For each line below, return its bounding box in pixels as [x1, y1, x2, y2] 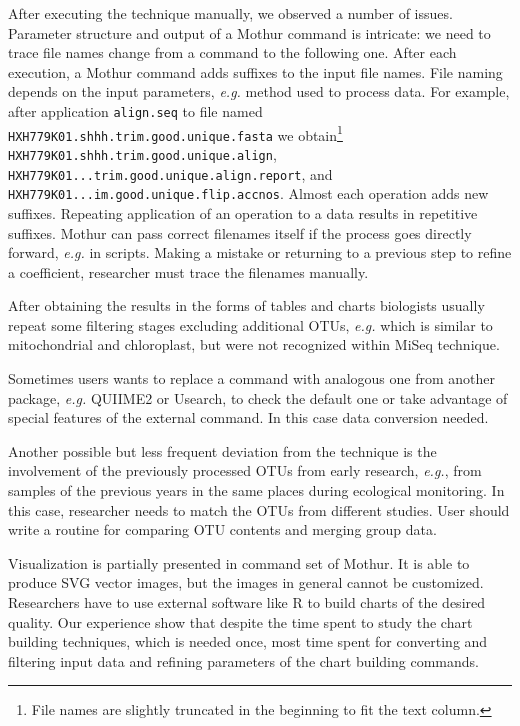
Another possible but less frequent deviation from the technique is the [8, 440, 437, 461]
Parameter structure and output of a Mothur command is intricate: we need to [8, 22, 491, 43]
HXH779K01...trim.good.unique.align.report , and [8, 163, 333, 184]
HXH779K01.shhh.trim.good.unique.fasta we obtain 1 [8, 121, 343, 145]
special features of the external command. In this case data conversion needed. [8, 407, 489, 428]
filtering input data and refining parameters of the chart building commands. [8, 650, 479, 671]
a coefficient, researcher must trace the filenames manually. [8, 261, 369, 282]
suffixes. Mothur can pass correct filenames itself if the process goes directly [8, 222, 472, 243]
